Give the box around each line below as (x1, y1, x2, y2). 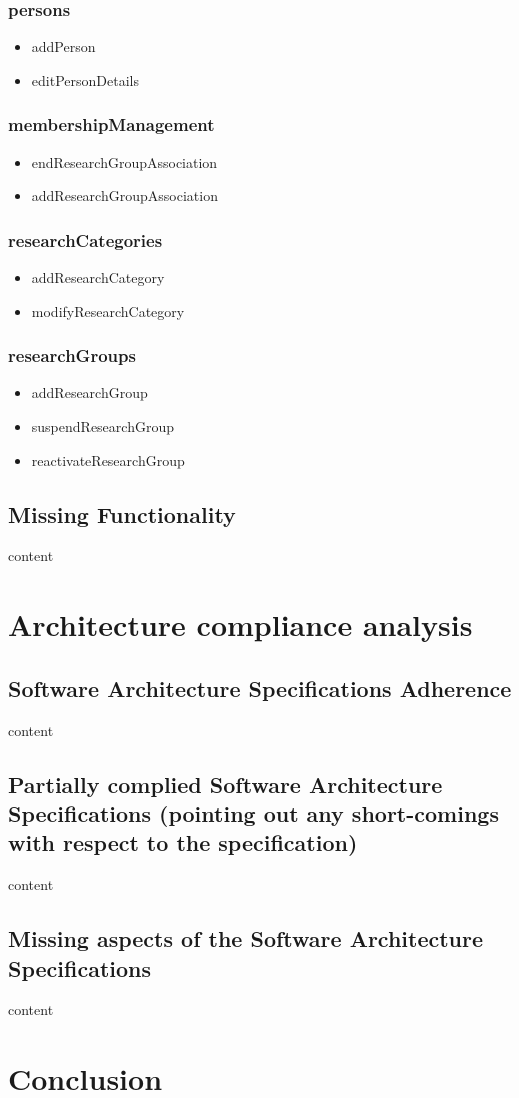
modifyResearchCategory (31, 300, 185, 321)
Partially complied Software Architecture (8, 768, 443, 799)
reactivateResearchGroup (31, 449, 185, 470)
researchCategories (8, 227, 163, 252)
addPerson (31, 36, 96, 57)
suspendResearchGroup (31, 416, 174, 437)
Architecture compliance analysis (8, 604, 473, 645)
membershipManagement (8, 112, 215, 137)
